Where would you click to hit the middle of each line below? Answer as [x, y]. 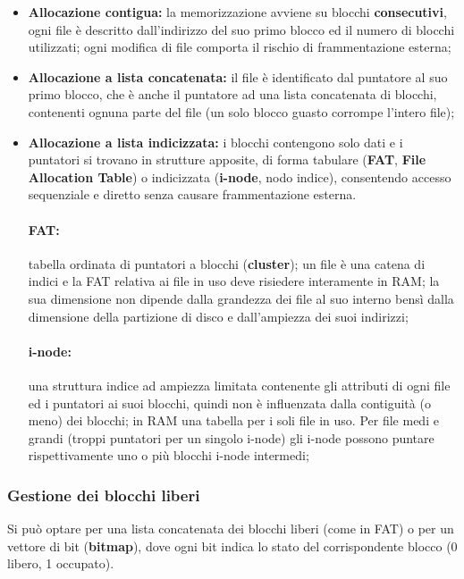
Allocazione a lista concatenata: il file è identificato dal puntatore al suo [238, 76]
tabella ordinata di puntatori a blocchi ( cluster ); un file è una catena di [227, 263]
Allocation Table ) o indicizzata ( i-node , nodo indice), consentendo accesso [240, 176]
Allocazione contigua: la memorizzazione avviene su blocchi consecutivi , [237, 12]
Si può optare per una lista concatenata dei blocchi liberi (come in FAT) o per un [231, 529]
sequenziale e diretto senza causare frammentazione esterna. [192, 194]
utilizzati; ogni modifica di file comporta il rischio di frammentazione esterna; [240, 47]
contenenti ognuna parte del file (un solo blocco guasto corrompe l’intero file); [241, 111]
